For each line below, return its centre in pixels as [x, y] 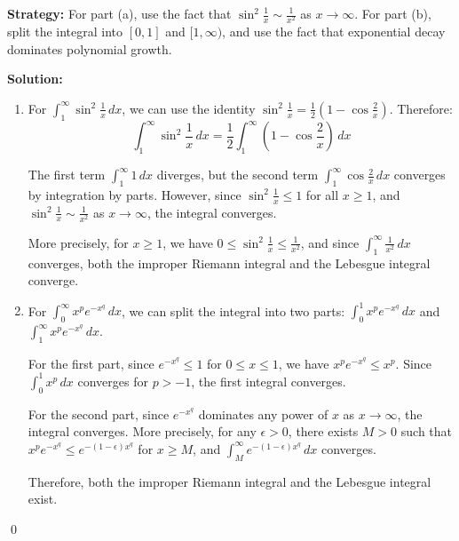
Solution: [35, 79]
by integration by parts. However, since [135, 194]
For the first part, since [91, 363]
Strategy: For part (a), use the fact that [119, 13]
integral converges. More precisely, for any [142, 431]
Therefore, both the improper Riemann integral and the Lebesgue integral [229, 481]
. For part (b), [393, 13]
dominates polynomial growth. [90, 48]
